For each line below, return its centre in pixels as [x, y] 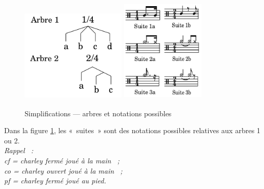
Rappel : [19, 150]
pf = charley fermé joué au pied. [55, 181]
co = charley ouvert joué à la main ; [63, 170]
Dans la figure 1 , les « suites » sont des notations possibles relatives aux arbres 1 [132, 130]
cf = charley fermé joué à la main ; [62, 160]
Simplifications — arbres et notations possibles [98, 113]
